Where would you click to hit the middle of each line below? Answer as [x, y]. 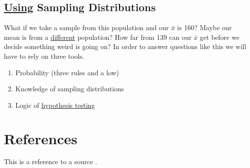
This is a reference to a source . [51, 161]
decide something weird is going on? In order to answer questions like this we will [125, 46]
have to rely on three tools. [44, 56]
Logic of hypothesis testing [55, 105]
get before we [220, 37]
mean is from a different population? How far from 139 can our [98, 37]
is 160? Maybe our [205, 27]
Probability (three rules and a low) [67, 72]
